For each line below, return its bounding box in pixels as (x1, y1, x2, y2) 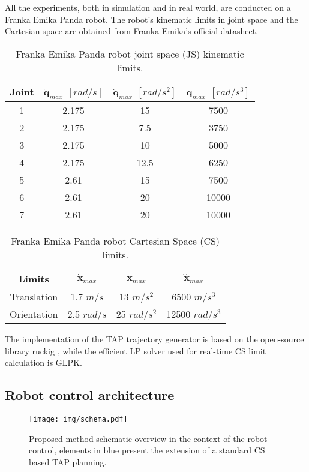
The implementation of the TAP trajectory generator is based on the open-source (5, 332, 304, 345)
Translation (10, 289, 58, 303)
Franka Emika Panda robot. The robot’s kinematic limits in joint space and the (5, 13, 298, 25)
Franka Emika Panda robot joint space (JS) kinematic (16, 46, 244, 61)
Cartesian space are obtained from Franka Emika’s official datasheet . (5, 25, 259, 37)
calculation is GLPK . (5, 356, 82, 369)
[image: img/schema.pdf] (29, 414, 128, 423)
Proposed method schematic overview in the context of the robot (29, 432, 268, 444)
